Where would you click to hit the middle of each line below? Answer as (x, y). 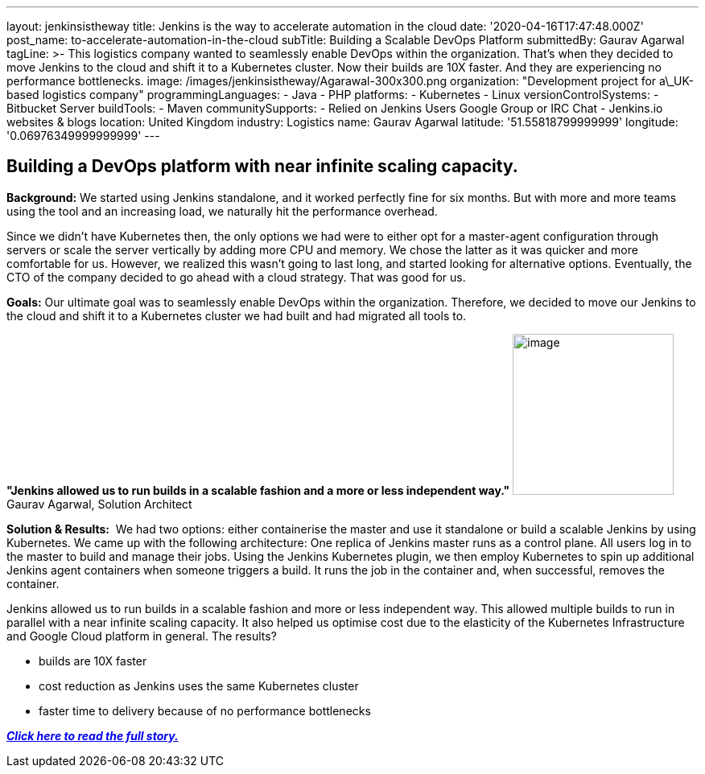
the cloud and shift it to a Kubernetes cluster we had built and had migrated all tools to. (237, 315)
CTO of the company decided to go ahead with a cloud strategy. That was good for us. (236, 277)
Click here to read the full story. (93, 735)
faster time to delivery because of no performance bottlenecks (205, 710)
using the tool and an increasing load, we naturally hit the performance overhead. (222, 211)
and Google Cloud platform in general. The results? (142, 636)
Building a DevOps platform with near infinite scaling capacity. (262, 167)
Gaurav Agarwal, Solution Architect (99, 504)
